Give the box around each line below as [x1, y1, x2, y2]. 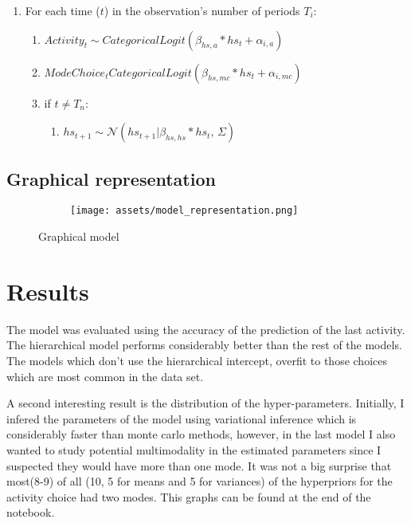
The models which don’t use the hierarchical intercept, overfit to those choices [6, 352, 387, 368]
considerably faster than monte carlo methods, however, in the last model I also [6, 426, 396, 442]
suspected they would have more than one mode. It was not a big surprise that [6, 457, 392, 474]
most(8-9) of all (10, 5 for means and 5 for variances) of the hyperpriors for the [6, 473, 393, 490]
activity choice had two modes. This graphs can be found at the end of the [6, 488, 371, 505]
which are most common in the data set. [6, 368, 204, 384]
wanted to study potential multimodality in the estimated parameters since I [6, 441, 382, 458]
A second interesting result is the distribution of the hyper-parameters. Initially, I [6, 395, 405, 411]
